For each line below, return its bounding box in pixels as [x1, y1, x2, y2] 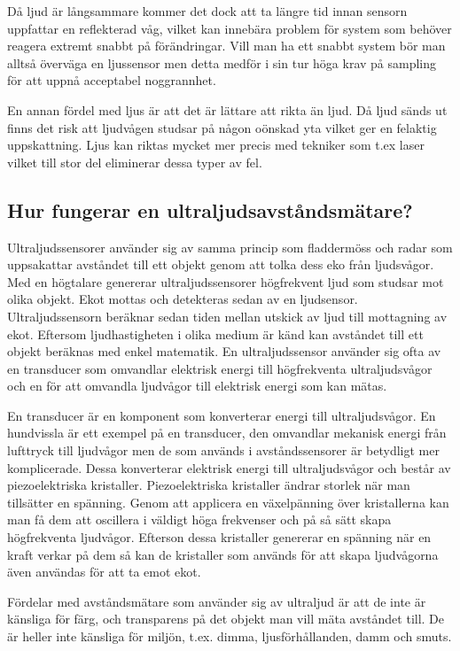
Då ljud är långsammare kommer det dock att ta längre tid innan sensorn [7, 2, 408, 19]
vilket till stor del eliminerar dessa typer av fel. [7, 152, 262, 171]
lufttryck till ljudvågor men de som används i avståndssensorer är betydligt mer [7, 441, 440, 460]
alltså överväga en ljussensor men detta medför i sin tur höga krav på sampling [7, 53, 437, 72]
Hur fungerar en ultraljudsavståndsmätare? [7, 196, 413, 223]
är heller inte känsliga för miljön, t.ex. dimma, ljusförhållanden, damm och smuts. [7, 627, 452, 646]
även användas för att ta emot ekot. [7, 562, 201, 581]
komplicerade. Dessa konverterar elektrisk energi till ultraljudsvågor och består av [7, 458, 451, 477]
